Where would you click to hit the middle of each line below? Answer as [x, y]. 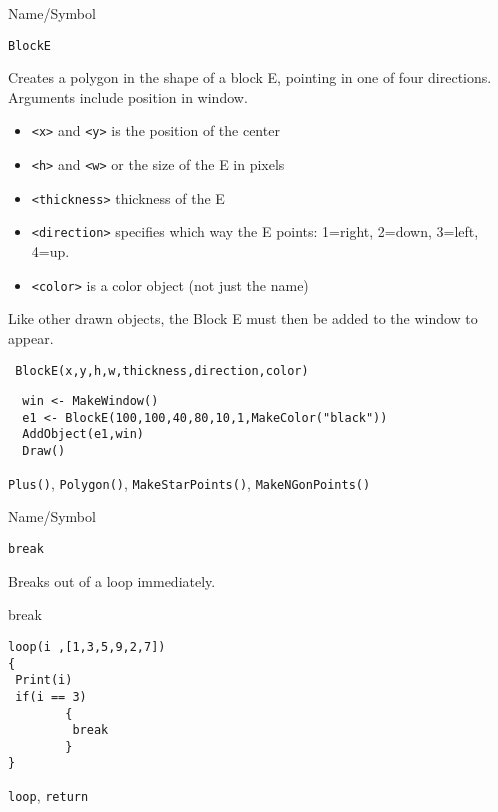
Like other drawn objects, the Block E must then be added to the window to [243, 318]
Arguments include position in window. [128, 96]
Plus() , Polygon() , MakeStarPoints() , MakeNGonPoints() [189, 482]
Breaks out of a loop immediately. [112, 580]
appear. [31, 337]
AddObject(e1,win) [83, 434]
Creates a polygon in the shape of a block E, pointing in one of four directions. [250, 77]
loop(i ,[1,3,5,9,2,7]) [87, 646]
